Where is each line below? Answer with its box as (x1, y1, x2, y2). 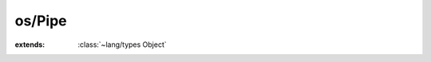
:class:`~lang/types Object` (77, 40, 167, 49)
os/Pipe (14, 12, 67, 29)
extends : (14, 40, 45, 49)
